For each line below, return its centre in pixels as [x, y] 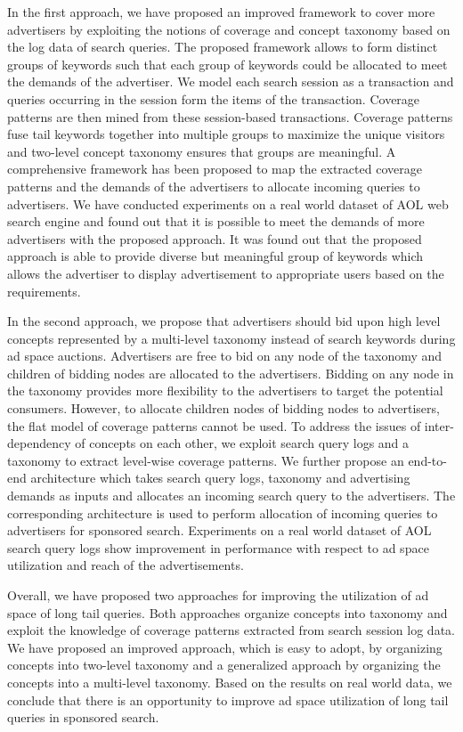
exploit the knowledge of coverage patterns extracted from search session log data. [231, 630]
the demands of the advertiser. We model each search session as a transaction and [231, 81]
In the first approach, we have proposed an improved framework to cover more [221, 12]
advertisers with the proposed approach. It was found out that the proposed [215, 238]
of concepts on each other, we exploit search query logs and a [242, 443]
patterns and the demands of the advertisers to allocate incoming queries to [214, 186]
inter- [439, 425]
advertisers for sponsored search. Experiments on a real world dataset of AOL [219, 530]
